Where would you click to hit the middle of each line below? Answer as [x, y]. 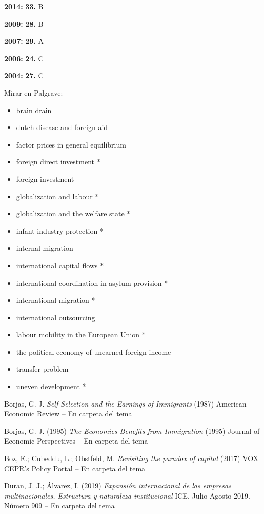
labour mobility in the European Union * [81, 334]
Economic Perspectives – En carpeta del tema [76, 441]
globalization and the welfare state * [73, 214]
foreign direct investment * [58, 162]
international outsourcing [56, 317]
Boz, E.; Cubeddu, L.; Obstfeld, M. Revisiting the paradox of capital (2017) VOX [131, 458]
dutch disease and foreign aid [62, 127]
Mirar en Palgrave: [34, 92]
